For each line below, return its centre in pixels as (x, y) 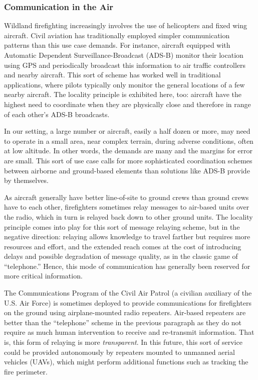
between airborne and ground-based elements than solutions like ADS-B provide (127, 170)
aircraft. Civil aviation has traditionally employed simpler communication (117, 35)
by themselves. (26, 180)
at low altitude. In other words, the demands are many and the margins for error (128, 151)
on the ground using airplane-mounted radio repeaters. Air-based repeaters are (125, 312)
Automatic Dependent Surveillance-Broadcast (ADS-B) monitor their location (124, 55)
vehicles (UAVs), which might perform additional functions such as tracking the (126, 362)
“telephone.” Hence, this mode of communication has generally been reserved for (127, 266)
